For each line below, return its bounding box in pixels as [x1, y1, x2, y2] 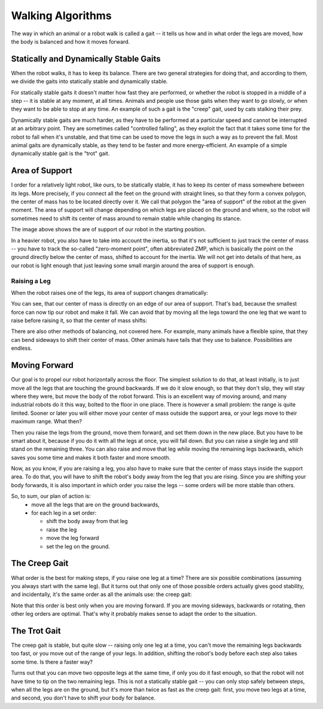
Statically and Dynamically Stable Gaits [11, 54, 161, 64]
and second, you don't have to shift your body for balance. [11, 694, 156, 702]
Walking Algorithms [11, 9, 112, 22]
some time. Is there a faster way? [11, 658, 93, 665]
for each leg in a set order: [31, 509, 97, 517]
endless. [11, 344, 32, 352]
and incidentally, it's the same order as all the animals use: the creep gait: [11, 591, 192, 598]
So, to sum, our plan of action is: [11, 493, 91, 500]
